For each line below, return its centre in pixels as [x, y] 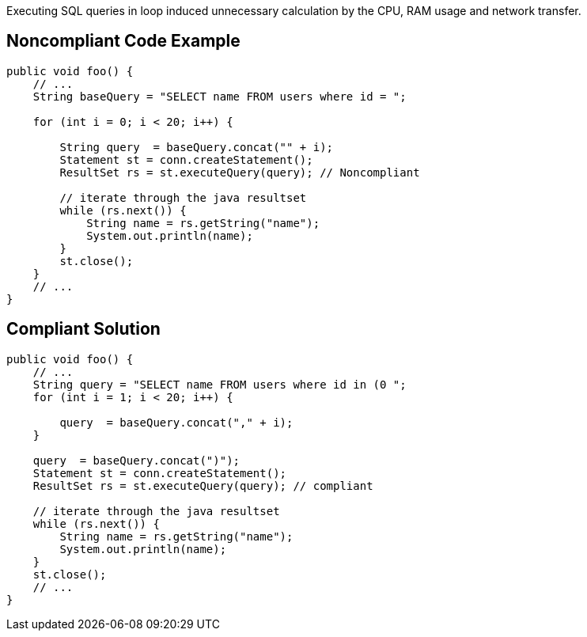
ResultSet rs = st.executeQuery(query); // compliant [203, 485]
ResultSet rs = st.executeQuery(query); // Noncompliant [240, 172]
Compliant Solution [83, 329]
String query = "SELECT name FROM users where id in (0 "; [220, 384]
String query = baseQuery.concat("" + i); [197, 147]
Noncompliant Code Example [123, 41]
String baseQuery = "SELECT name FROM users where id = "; [220, 96]
